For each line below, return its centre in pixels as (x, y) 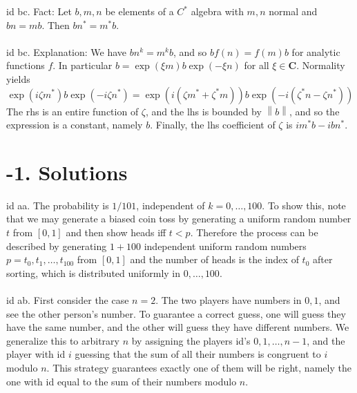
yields (18, 78)
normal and (293, 11)
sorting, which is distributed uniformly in (94, 272)
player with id (36, 354)
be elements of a (139, 11)
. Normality (321, 65)
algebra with (217, 11)
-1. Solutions (67, 172)
